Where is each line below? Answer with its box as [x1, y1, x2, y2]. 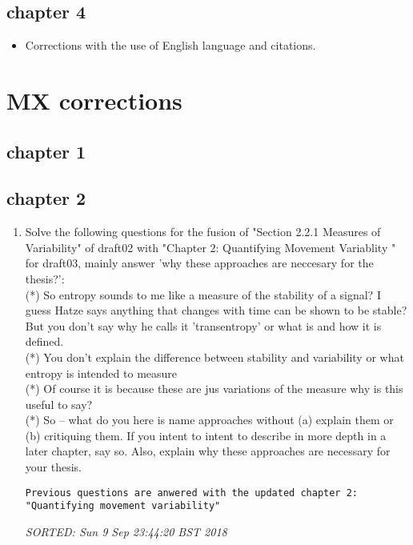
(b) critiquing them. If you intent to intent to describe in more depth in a [25, 427, 387, 443]
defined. [25, 333, 64, 350]
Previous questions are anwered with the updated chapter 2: [25, 487, 359, 499]
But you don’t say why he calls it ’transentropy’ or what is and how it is [25, 317, 382, 334]
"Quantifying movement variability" [25, 500, 221, 512]
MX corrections [6, 83, 182, 116]
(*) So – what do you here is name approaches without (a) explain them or [25, 411, 394, 428]
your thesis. [25, 459, 82, 475]
